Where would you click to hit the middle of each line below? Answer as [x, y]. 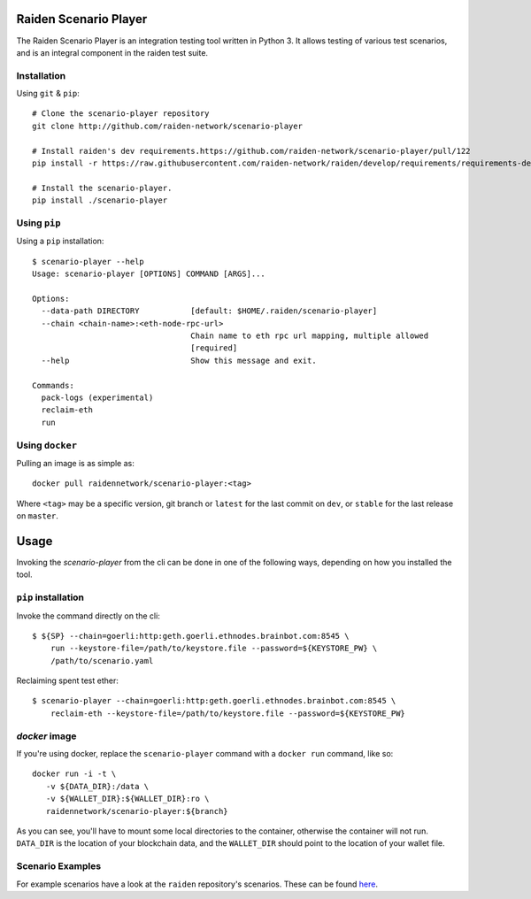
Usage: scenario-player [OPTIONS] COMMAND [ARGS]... [149, 274]
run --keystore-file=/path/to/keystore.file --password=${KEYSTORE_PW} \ [214, 649]
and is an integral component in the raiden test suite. [112, 52]
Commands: [53, 385]
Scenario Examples [59, 866]
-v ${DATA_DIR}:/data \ [97, 786]
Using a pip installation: [60, 241]
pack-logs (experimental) [97, 398]
